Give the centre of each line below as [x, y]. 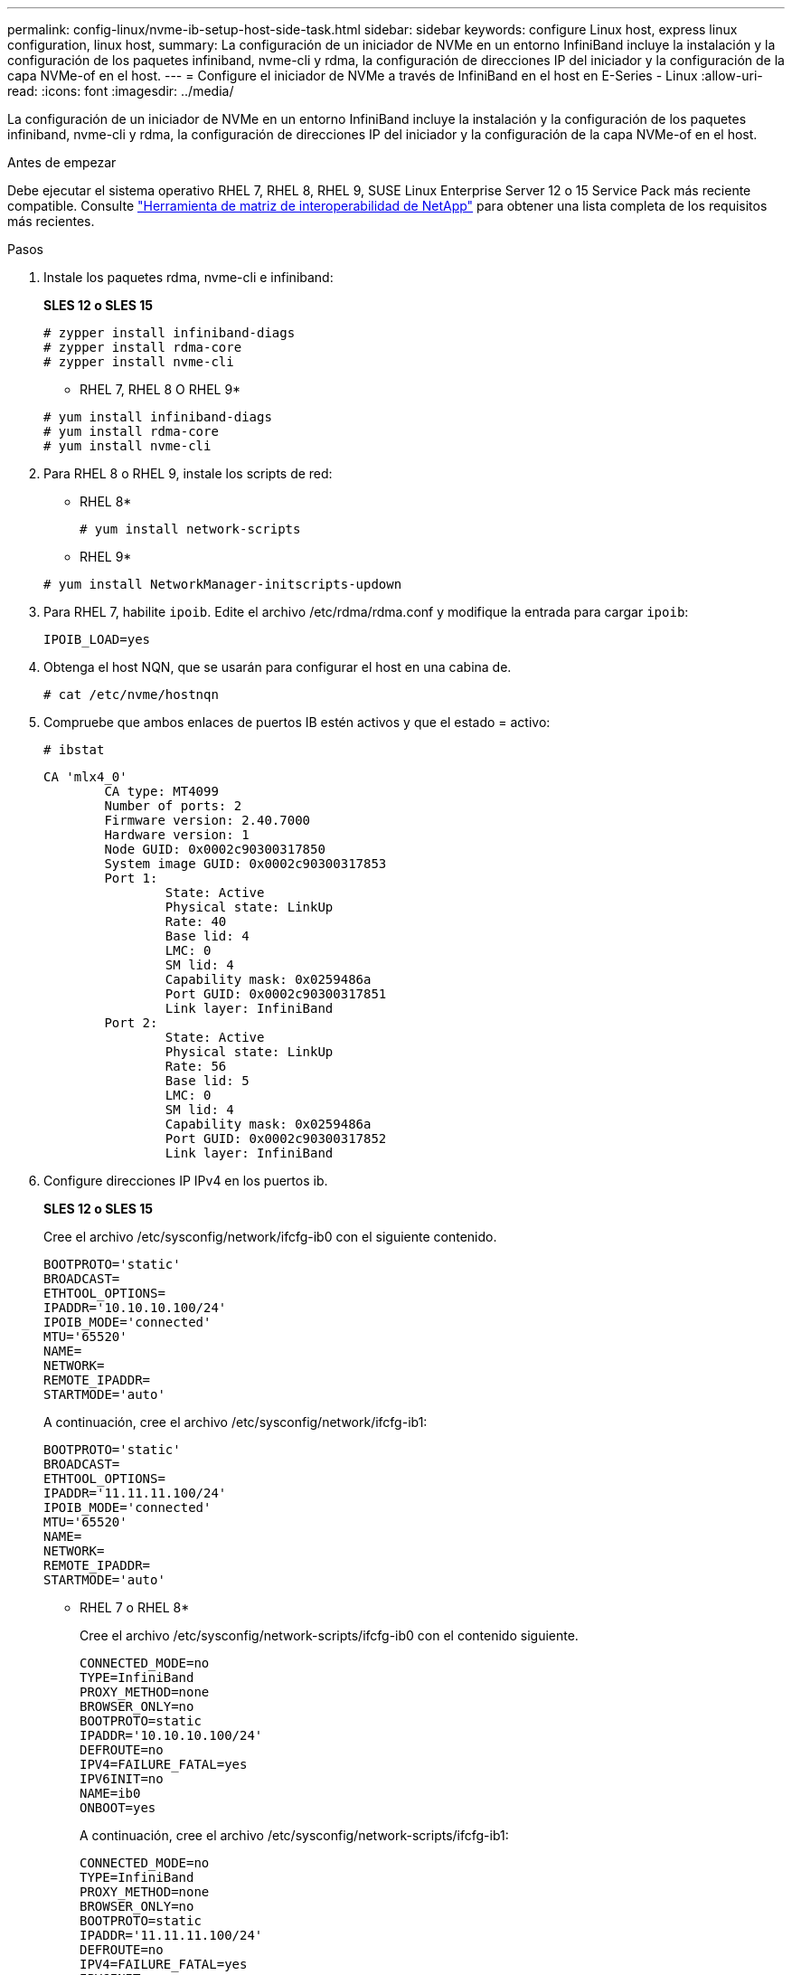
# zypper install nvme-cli [139, 362]
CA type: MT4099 [161, 791]
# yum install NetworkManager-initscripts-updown [223, 584]
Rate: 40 [196, 921]
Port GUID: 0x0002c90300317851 [276, 994]
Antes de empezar [62, 162]
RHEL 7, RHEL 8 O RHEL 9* [160, 389]
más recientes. [51, 221]
